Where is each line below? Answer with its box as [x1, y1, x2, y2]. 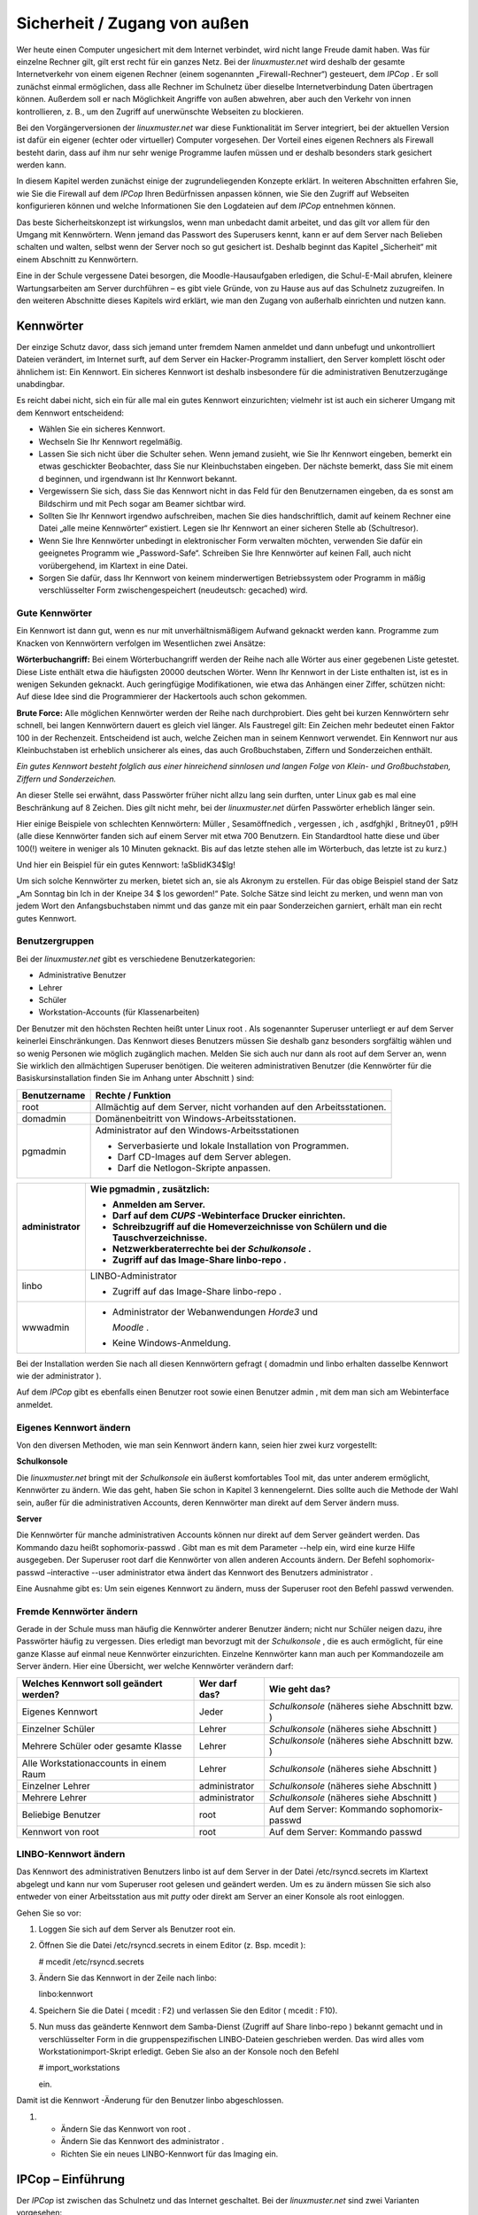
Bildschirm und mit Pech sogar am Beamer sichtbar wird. [38, 498, 247, 509]
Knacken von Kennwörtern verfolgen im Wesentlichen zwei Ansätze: [16, 638, 266, 649]
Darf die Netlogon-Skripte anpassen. [117, 1162, 271, 1174]
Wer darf [199, 1677, 238, 1690]
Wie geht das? [268, 1683, 331, 1695]
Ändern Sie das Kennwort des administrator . [60, 2136, 225, 2147]
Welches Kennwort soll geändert [21, 1677, 163, 1690]
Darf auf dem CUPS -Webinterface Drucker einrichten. [112, 1209, 346, 1222]
